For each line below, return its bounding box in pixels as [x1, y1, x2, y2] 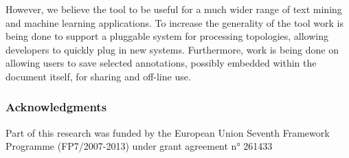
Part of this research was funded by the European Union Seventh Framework [5, 125, 330, 139]
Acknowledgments [5, 98, 107, 115]
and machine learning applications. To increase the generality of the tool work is [5, 15, 344, 30]
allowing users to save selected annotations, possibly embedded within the [5, 56, 317, 70]
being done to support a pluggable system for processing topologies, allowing [5, 29, 328, 43]
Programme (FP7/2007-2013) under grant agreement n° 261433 [5, 139, 273, 153]
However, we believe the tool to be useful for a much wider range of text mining [5, 2, 342, 16]
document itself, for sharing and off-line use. [5, 69, 191, 83]
